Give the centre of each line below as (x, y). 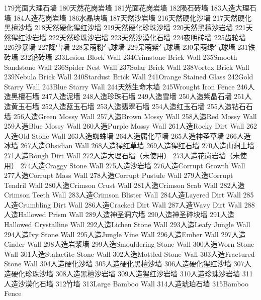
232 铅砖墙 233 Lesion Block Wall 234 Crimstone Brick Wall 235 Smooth (129, 57)
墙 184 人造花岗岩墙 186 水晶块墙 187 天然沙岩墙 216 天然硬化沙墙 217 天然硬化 (128, 17)
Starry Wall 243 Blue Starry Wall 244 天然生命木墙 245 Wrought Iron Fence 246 (126, 86)
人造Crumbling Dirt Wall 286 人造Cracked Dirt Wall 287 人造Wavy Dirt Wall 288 (129, 204)
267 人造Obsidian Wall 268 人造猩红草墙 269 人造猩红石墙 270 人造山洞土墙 (137, 145)
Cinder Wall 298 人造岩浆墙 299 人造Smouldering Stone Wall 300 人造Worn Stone (129, 244)
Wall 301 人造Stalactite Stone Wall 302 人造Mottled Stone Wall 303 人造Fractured (129, 254)
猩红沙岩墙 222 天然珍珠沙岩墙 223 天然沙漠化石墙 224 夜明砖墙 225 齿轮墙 (128, 37)
